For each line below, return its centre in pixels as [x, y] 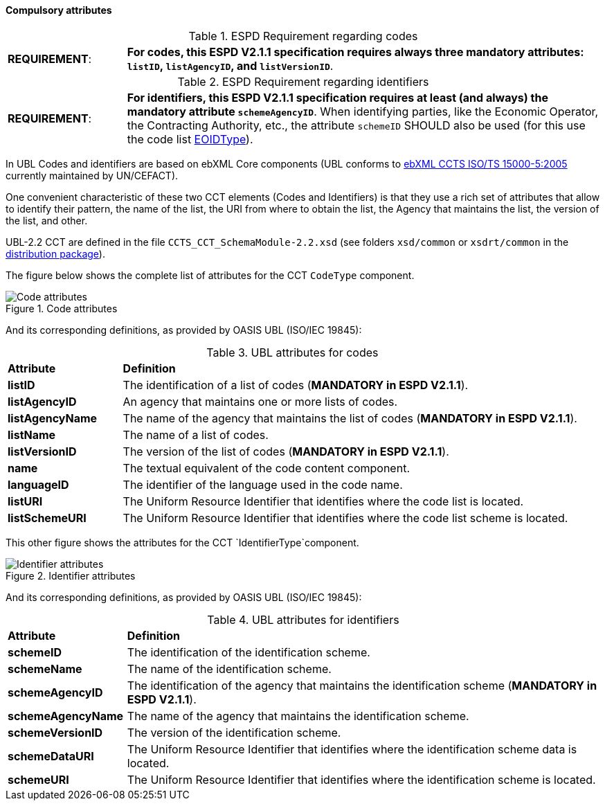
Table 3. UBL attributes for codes [292, 352]
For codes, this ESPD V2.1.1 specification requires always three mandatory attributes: [355, 52]
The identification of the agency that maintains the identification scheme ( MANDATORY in [362, 685]
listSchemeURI [47, 518]
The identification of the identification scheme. [249, 652]
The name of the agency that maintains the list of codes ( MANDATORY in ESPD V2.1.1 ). [350, 418]
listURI [25, 501]
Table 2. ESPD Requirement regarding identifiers [303, 81]
